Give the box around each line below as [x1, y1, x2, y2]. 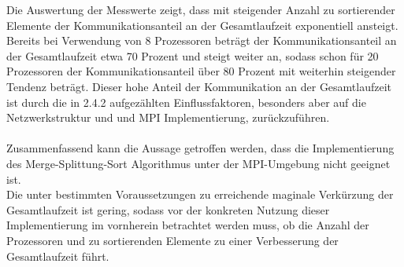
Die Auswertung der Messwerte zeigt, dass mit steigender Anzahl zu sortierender [6, 2, 395, 17]
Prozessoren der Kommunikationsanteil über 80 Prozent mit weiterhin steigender [6, 63, 396, 79]
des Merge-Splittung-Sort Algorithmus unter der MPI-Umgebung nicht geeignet [6, 155, 391, 171]
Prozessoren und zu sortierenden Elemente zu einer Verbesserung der [6, 232, 339, 248]
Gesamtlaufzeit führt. [6, 247, 109, 264]
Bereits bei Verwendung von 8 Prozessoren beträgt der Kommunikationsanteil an [6, 32, 397, 49]
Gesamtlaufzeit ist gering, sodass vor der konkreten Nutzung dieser [6, 201, 330, 218]
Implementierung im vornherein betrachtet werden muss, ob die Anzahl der [6, 217, 369, 233]
